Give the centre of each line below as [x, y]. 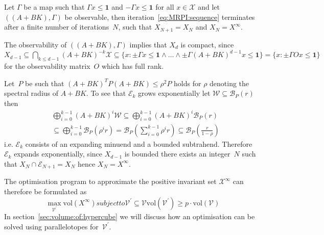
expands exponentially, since [58, 154]
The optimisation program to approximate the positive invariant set [110, 181]
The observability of [36, 44]
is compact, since [207, 44]
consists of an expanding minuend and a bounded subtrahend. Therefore [139, 143]
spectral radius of [31, 93]
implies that [148, 44]
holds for [188, 83]
